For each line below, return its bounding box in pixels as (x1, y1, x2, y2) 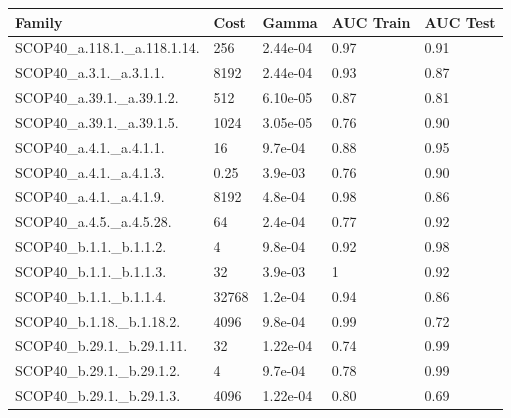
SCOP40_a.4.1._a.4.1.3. (15, 161, 165, 182)
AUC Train (331, 11, 411, 32)
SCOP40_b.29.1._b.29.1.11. (15, 335, 188, 356)
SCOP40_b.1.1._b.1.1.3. (15, 260, 167, 281)
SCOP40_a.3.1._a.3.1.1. (15, 62, 165, 83)
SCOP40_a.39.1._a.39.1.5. (15, 111, 179, 132)
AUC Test (424, 11, 496, 32)
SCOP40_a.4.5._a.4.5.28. (15, 211, 172, 232)
